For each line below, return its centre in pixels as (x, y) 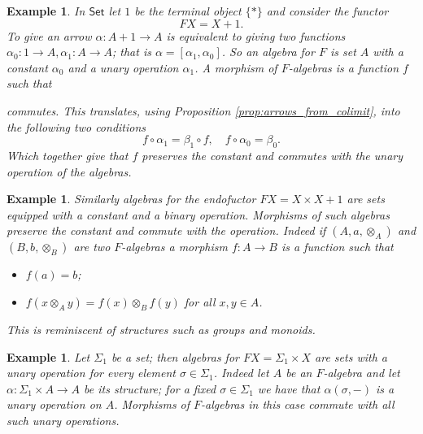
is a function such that (337, 247)
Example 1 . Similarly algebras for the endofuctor (131, 199)
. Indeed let (241, 373)
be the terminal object (188, 11)
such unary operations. (63, 420)
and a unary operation (123, 67)
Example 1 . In (46, 11)
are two (92, 247)
